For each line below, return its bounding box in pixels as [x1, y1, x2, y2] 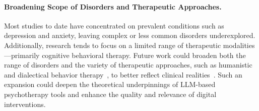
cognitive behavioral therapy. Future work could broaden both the [42, 49, 246, 60]
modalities [223, 39, 255, 50]
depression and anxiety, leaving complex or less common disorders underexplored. [4, 30, 255, 40]
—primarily [4, 49, 40, 60]
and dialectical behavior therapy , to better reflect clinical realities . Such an [4, 69, 242, 79]
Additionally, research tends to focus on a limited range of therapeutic [4, 39, 221, 50]
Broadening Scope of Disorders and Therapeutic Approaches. [4, 1, 222, 11]
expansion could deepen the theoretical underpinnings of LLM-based [4, 79, 216, 89]
